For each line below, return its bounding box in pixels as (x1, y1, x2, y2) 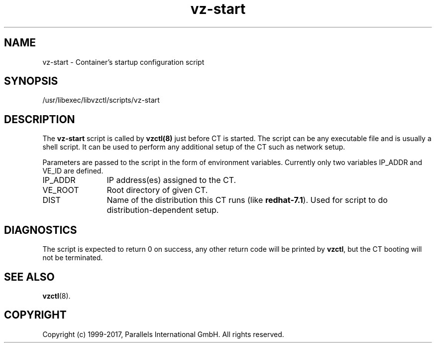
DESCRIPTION (4, 113, 75, 126)
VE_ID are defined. (42, 167, 104, 175)
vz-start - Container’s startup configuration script (42, 57, 205, 66)
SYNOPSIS (4, 75, 58, 88)
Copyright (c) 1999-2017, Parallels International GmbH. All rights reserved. (42, 330, 284, 339)
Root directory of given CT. (107, 185, 208, 195)
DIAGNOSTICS (4, 223, 77, 236)
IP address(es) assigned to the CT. (107, 175, 236, 185)
